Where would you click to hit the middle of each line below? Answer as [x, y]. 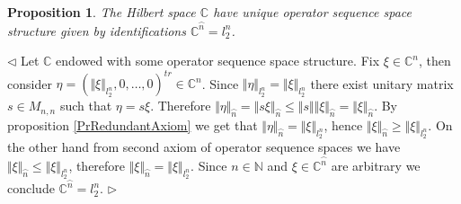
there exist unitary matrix [382, 83]
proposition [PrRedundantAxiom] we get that [133, 125]
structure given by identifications [97, 30]
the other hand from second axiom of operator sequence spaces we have [204, 147]
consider [30, 83]
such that [86, 106]
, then [434, 61]
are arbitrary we [376, 165]
